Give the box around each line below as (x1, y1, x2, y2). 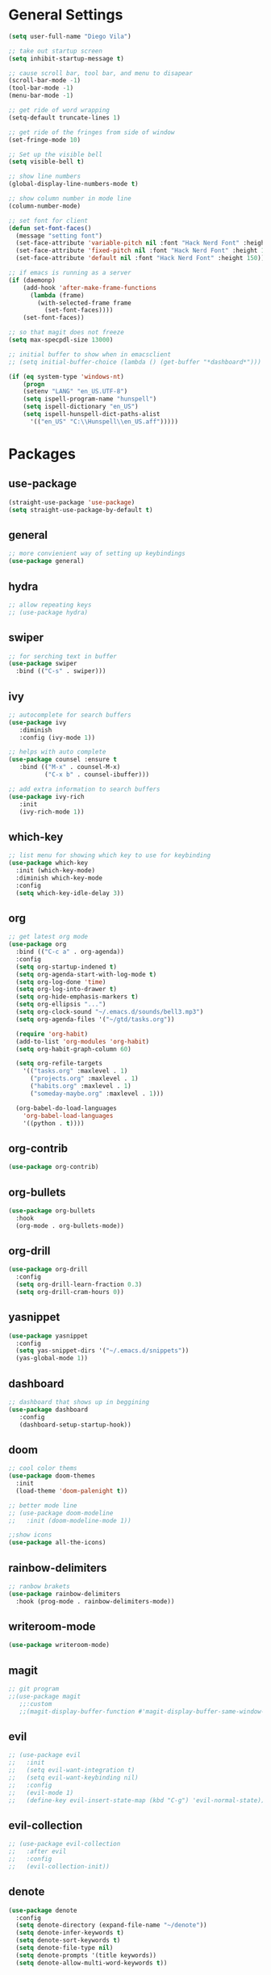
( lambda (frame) (29, 291, 85, 300)
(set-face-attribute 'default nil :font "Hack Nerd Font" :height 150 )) (15, 254, 265, 263)
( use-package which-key (8, 859, 89, 868)
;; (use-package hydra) (8, 608, 89, 616)
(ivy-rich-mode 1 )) (19, 808, 85, 816)
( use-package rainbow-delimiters (8, 1590, 121, 1598)
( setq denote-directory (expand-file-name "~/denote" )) (15, 1921, 207, 1930)
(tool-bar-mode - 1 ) (8, 84, 74, 92)
